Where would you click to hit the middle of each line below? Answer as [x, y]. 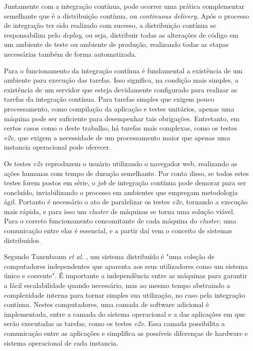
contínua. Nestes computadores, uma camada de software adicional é [106, 304]
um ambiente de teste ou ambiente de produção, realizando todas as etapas [116, 44]
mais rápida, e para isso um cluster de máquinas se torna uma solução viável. [119, 211]
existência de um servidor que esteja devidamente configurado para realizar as [121, 89]
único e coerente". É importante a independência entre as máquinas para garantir [126, 275]
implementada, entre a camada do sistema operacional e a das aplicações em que [125, 314]
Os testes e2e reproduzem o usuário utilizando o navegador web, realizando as [121, 163]
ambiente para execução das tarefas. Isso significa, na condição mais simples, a [121, 80]
